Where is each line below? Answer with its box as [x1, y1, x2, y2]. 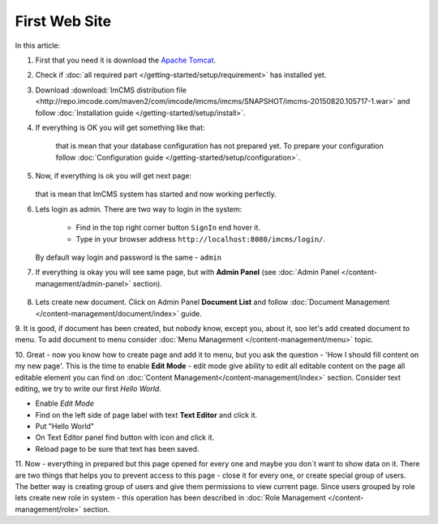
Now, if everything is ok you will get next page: [35, 171, 192, 181]
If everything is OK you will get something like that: [35, 122, 205, 132]
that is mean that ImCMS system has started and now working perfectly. [35, 189, 277, 199]
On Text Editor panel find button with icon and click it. [35, 432, 215, 442]
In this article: [15, 41, 61, 50]
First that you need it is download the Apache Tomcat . [35, 55, 217, 65]
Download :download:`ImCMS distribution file [35, 85, 187, 95]
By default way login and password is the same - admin [35, 252, 222, 263]
